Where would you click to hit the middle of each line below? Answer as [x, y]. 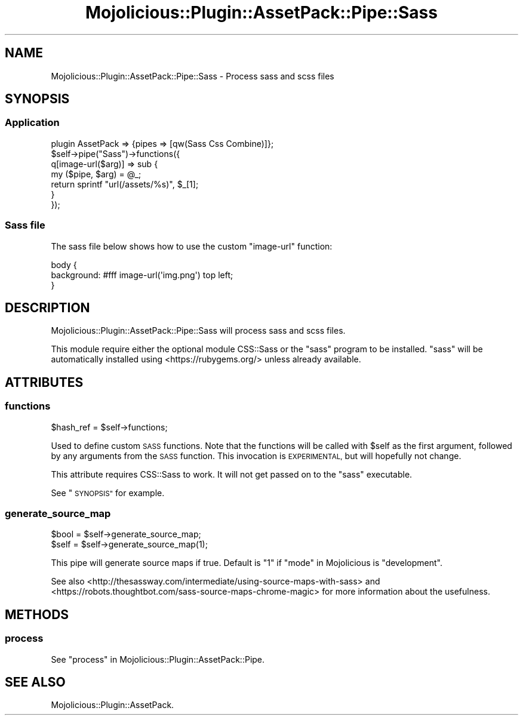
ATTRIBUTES [44, 382]
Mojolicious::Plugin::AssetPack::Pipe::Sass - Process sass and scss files [193, 76]
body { [64, 264]
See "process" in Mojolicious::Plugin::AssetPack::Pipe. [158, 659]
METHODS [37, 614]
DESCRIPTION [47, 307]
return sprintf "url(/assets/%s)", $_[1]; [125, 184]
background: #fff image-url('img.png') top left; [142, 275]
